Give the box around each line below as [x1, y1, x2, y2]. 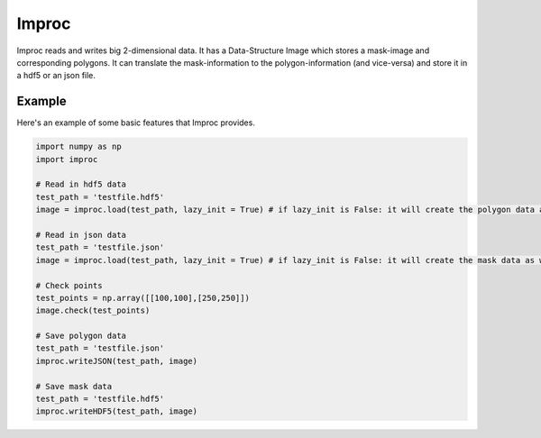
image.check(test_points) [35, 306, 151, 315]
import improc [35, 154, 98, 164]
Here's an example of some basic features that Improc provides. [16, 117, 256, 128]
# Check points [35, 280, 103, 290]
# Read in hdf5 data [35, 179, 126, 189]
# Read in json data [35, 230, 126, 240]
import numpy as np [35, 141, 122, 152]
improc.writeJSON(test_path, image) [35, 356, 198, 366]
